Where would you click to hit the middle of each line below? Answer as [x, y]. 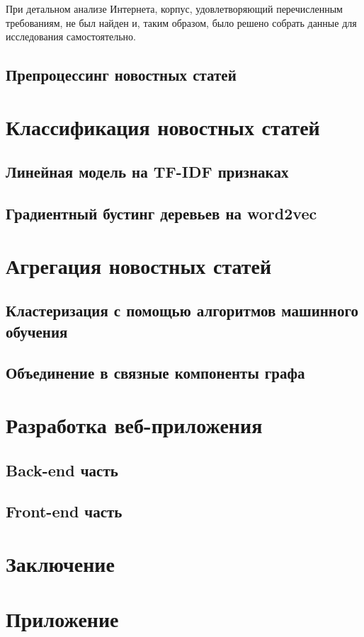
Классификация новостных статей [163, 126]
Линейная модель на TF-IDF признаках [147, 172]
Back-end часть [62, 470]
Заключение [60, 563]
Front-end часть [64, 511]
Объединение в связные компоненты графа [155, 373]
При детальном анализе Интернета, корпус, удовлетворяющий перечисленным [174, 8]
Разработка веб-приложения [134, 425]
